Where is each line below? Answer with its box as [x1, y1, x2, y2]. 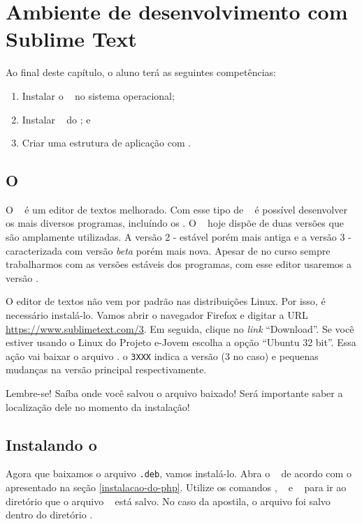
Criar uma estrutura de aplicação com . [22, 135, 191, 150]
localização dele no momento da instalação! [6, 399, 190, 414]
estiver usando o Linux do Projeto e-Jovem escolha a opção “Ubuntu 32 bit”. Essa [6, 335, 356, 350]
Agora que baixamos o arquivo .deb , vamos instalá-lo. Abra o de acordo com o [6, 466, 352, 481]
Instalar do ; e [22, 112, 91, 126]
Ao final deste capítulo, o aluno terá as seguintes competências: [6, 65, 276, 80]
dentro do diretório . [6, 507, 93, 522]
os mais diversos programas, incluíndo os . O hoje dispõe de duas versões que [6, 216, 344, 230]
